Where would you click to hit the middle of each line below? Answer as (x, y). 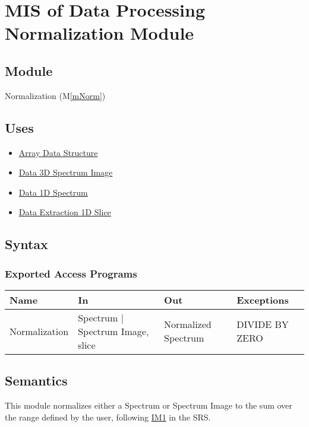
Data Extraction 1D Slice (65, 212)
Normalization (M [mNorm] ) (55, 95)
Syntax (26, 244)
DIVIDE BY (263, 324)
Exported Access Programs (71, 273)
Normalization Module (100, 33)
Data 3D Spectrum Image (66, 172)
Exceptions (263, 299)
